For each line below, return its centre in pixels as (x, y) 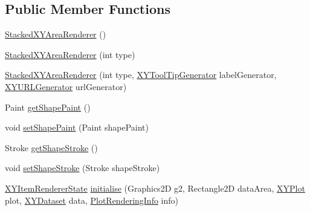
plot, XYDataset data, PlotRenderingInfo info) (92, 200)
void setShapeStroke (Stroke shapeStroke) (82, 168)
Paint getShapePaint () (48, 107)
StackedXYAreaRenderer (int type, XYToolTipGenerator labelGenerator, (141, 75)
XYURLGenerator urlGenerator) (66, 86)
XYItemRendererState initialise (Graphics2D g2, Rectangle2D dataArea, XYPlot (155, 188)
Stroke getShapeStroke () (51, 147)
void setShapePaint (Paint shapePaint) (77, 127)
